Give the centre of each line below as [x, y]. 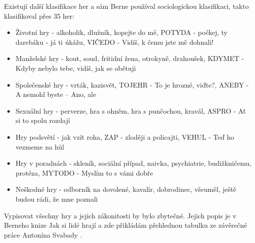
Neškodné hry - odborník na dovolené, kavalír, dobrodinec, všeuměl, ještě [126, 189]
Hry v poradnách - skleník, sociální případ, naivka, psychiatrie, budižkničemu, [133, 163]
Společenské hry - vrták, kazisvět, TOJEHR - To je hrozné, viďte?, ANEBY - [132, 84]
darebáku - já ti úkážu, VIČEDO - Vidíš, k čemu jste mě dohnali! [114, 42]
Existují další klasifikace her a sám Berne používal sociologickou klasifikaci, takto [127, 6]
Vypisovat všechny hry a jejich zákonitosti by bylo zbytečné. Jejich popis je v [120, 215]
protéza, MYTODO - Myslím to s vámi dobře [84, 172]
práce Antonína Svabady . [43, 234]
